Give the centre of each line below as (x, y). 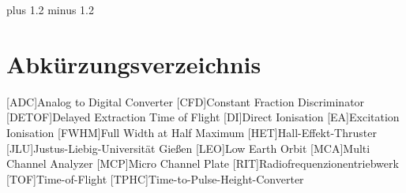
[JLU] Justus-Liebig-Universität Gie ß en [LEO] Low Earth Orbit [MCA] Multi (188, 148)
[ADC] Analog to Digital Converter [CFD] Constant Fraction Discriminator (186, 101)
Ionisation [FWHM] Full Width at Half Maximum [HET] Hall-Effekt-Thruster (192, 132)
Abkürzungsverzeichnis (134, 63)
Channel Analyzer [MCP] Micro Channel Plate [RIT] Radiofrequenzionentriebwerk (203, 163)
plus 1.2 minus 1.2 (50, 9)
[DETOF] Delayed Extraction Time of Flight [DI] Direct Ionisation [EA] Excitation (203, 117)
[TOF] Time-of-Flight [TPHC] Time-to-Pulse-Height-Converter (155, 178)
